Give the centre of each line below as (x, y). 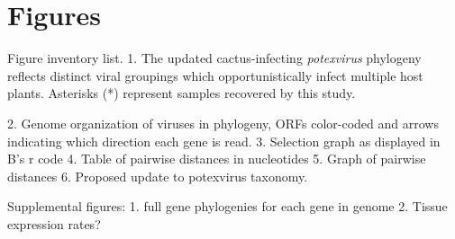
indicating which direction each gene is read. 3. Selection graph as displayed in (224, 141)
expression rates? (54, 223)
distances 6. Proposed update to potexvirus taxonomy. (158, 176)
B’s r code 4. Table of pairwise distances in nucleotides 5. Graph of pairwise (217, 159)
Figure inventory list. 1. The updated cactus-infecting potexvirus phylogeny (214, 58)
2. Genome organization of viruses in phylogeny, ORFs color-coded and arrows (223, 123)
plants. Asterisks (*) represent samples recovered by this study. (182, 93)
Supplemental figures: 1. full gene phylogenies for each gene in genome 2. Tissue (227, 206)
